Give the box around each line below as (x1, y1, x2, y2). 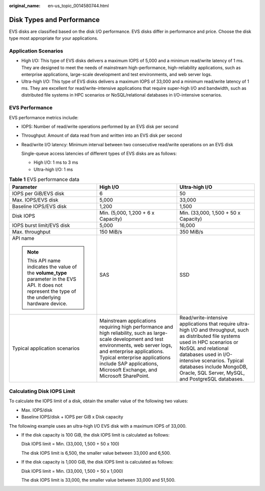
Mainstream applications (99, 317, 157, 324)
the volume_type (27, 269, 67, 276)
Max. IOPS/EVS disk (12, 196, 59, 203)
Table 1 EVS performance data (9, 176, 79, 183)
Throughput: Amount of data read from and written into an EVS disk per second (21, 132, 183, 138)
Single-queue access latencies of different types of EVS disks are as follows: (21, 151, 177, 156)
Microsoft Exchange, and (99, 366, 158, 373)
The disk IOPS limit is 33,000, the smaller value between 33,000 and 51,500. (21, 477, 176, 483)
